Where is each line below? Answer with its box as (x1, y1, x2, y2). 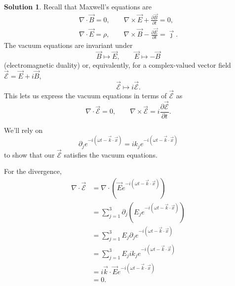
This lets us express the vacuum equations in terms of (4, 90, 167, 101)
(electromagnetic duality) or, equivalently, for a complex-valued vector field (4, 60, 231, 70)
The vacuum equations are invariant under (4, 40, 133, 50)
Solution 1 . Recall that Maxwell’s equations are (4, 1, 152, 11)
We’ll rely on (4, 124, 43, 135)
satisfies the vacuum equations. (64, 149, 157, 160)
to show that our (4, 149, 55, 160)
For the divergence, (4, 166, 62, 176)
